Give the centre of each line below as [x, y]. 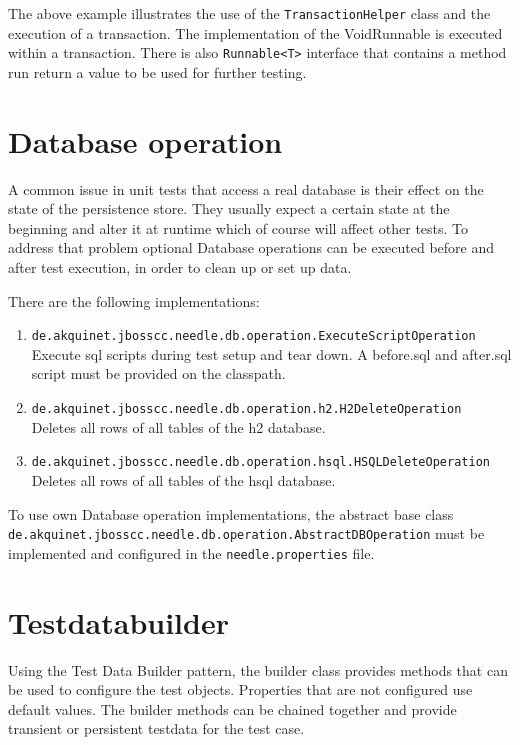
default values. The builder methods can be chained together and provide [232, 708]
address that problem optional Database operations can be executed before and [251, 247]
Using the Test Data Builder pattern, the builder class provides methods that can [258, 669]
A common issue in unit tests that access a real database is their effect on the [246, 188]
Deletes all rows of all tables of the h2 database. [178, 426]
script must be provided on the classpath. [158, 373]
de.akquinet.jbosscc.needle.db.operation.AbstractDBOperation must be [246, 533]
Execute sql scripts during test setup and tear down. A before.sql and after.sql [271, 353]
